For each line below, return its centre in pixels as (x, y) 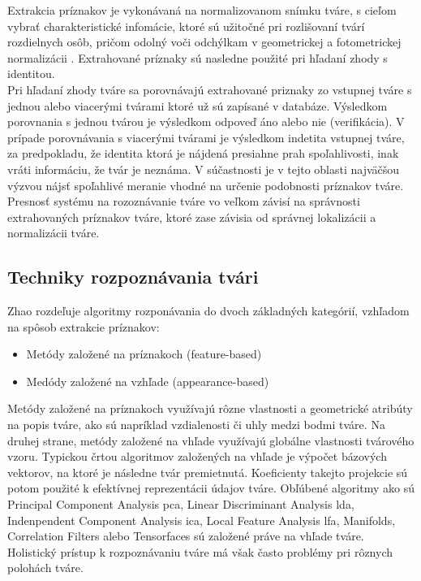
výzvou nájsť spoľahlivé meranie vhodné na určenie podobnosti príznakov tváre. (206, 185)
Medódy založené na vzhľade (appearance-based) (148, 381)
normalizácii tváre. (54, 233)
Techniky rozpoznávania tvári (133, 277)
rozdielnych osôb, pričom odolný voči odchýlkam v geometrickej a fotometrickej (204, 42)
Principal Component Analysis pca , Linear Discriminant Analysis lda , (181, 504)
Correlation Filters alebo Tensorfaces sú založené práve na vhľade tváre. (186, 536)
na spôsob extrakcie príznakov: (84, 326)
